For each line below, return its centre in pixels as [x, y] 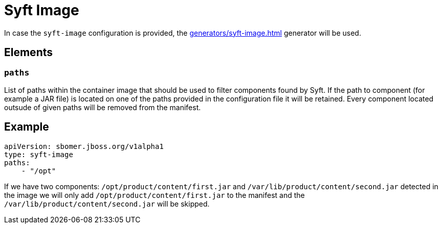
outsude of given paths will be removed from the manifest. [103, 107]
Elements [29, 53]
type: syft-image [39, 154]
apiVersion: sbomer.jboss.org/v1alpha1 [84, 146]
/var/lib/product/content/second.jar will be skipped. [107, 204]
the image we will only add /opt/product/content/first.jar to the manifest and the [154, 195]
